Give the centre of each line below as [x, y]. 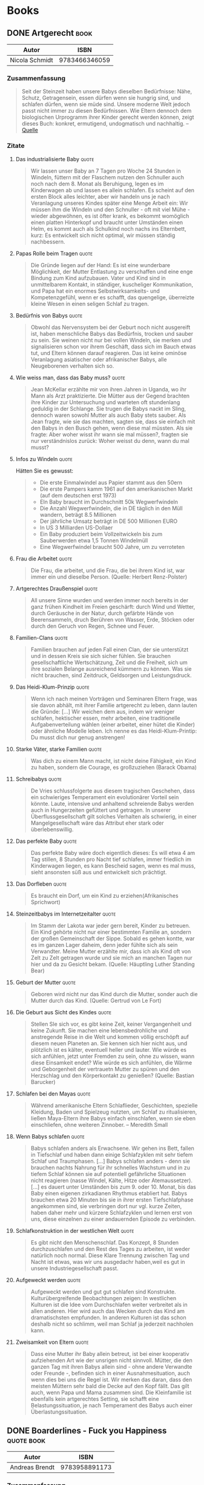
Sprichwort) [45, 902]
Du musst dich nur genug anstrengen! [78, 737]
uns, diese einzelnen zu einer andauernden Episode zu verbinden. [113, 1219]
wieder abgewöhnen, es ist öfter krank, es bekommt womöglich [110, 216]
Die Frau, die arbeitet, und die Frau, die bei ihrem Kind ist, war [108, 570]
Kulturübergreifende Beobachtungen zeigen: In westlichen [104, 1298]
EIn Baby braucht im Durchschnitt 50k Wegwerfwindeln [109, 502]
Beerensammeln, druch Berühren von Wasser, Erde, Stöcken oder [113, 619]
